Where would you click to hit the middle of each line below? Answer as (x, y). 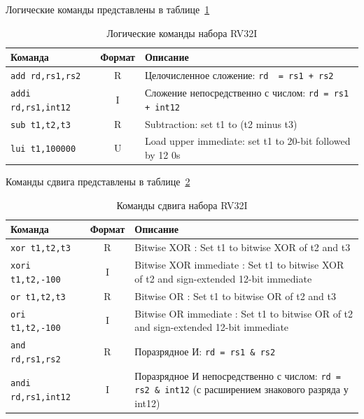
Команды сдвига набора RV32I (182, 205)
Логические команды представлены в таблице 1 (108, 9)
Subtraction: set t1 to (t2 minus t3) (221, 123)
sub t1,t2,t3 (41, 125)
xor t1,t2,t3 (41, 249)
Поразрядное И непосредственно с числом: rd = (238, 375)
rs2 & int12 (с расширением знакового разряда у (241, 389)
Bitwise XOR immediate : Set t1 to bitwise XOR (239, 265)
